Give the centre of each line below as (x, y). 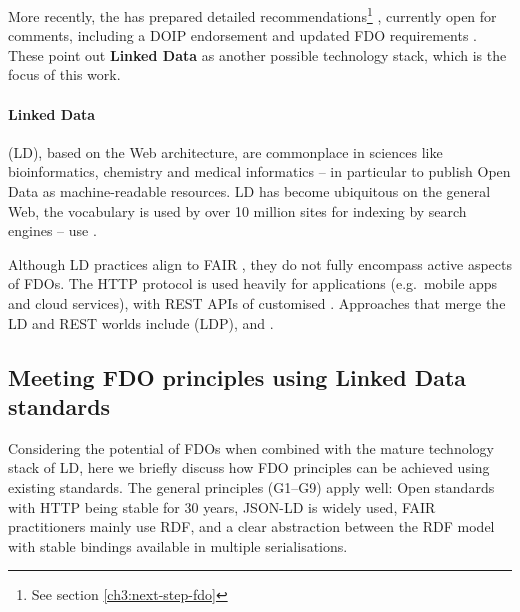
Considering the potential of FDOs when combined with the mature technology (251, 447)
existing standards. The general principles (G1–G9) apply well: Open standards (251, 486)
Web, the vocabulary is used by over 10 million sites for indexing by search (237, 210)
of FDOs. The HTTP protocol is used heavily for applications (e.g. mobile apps (253, 283)
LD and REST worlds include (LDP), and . (141, 322)
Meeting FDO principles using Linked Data (237, 376)
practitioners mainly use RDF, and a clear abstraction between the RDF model (251, 526)
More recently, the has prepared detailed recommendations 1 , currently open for (252, 14)
